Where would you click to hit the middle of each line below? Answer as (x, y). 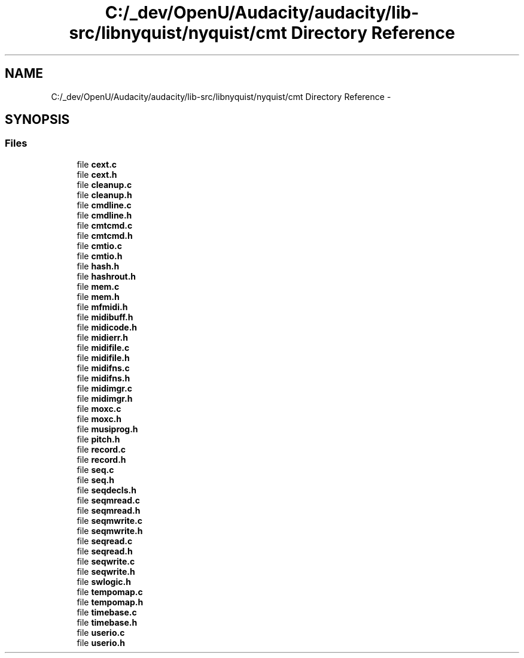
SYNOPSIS (37, 120)
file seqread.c (105, 541)
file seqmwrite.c (109, 520)
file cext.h (97, 174)
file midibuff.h (105, 317)
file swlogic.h (104, 581)
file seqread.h (105, 551)
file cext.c (97, 164)
